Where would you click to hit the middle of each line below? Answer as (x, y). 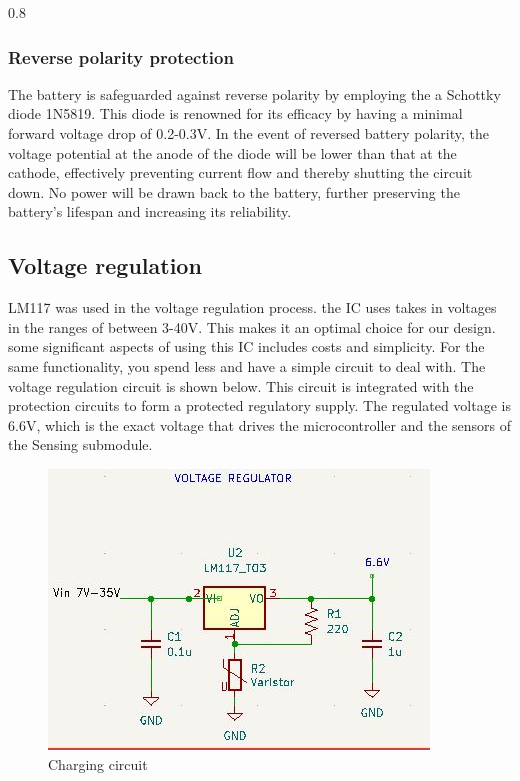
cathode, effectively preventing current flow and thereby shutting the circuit (240, 172)
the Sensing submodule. (80, 444)
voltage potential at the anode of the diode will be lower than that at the (232, 152)
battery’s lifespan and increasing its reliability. (150, 211)
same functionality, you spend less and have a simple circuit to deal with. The (247, 365)
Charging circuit (98, 763)
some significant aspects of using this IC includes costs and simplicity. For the (246, 346)
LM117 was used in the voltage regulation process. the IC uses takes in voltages (252, 307)
